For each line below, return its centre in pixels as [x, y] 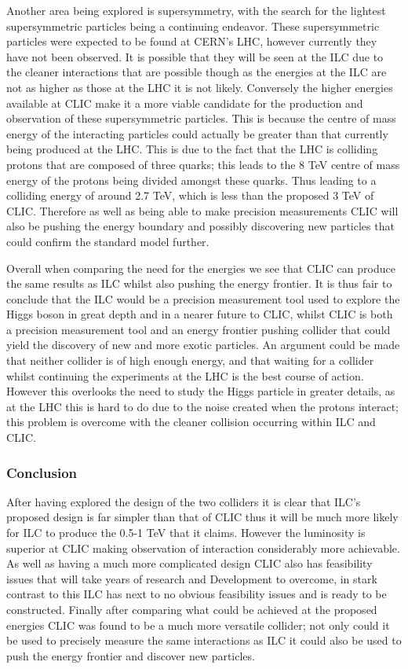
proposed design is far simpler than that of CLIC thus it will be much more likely [202, 517]
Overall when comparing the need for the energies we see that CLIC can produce [201, 268]
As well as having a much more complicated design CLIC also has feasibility [189, 563]
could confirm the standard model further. [108, 241]
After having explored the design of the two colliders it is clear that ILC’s [184, 501]
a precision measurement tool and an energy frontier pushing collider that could [199, 329]
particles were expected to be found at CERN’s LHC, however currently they [192, 41]
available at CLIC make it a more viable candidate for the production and [185, 103]
